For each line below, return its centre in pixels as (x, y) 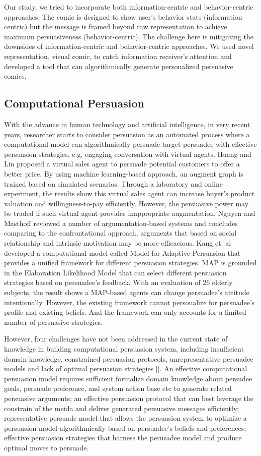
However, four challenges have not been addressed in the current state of (116, 339)
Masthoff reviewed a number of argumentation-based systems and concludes (121, 223)
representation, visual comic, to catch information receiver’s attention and (118, 56)
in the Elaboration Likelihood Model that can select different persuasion (115, 272)
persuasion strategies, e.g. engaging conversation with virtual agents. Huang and (128, 154)
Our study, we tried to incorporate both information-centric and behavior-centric (129, 7)
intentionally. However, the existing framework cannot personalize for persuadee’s (129, 302)
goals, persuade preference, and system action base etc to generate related (118, 388)
